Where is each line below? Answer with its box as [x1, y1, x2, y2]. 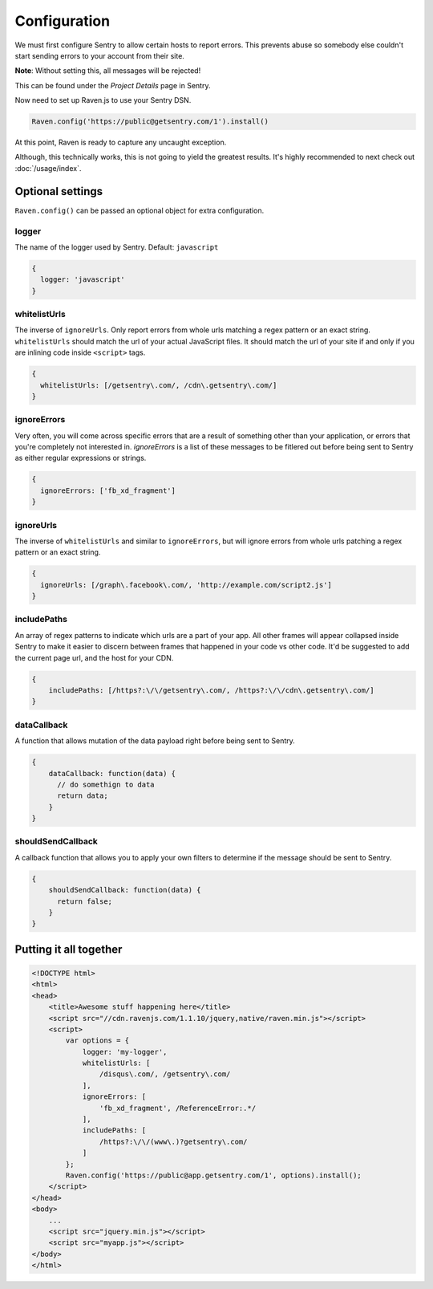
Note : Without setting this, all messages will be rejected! [14, 66, 201, 75]
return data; [57, 791, 108, 800]
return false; [57, 897, 112, 906]
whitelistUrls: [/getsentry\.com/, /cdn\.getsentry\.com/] [40, 380, 277, 389]
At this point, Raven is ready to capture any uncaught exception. [14, 137, 227, 148]
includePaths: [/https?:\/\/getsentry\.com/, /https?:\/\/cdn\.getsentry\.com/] [48, 686, 374, 695]
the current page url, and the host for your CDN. [14, 653, 174, 662]
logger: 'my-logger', [82, 1047, 168, 1056]
